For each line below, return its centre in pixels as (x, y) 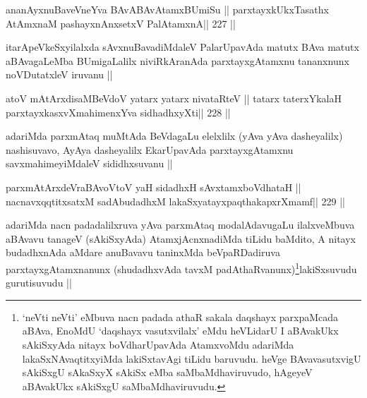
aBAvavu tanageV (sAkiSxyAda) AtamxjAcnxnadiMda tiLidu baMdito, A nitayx (181, 238)
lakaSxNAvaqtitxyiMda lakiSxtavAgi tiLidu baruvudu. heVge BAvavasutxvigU (192, 358)
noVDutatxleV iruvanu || (59, 74)
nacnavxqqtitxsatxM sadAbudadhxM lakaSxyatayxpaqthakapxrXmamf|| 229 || (175, 201)
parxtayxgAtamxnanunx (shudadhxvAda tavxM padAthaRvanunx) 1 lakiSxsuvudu (181, 267)
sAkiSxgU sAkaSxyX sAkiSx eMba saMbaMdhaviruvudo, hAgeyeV (167, 372)
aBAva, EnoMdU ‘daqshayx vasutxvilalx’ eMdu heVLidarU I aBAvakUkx (180, 331)
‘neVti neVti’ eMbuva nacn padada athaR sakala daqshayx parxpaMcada (180, 316)
